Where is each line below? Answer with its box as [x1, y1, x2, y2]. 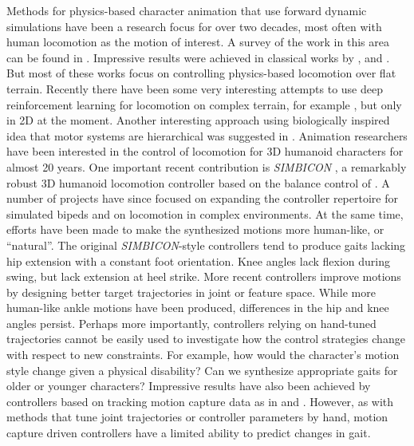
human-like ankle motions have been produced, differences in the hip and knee [6, 299, 389, 316]
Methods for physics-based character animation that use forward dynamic [6, 2, 367, 18]
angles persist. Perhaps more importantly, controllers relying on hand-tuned [6, 314, 377, 331]
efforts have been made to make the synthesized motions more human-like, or [6, 221, 384, 238]
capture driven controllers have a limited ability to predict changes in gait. [6, 424, 371, 441]
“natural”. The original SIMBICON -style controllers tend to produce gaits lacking [6, 236, 406, 253]
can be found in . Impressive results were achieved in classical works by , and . [6, 49, 390, 65]
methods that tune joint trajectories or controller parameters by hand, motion [6, 409, 388, 425]
